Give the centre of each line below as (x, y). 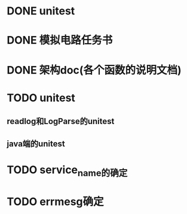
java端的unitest (36, 144)
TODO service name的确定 (67, 171)
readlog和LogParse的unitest (61, 121)
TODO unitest (41, 98)
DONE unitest (41, 11)
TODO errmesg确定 (55, 201)
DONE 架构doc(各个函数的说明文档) (94, 70)
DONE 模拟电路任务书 (60, 40)
